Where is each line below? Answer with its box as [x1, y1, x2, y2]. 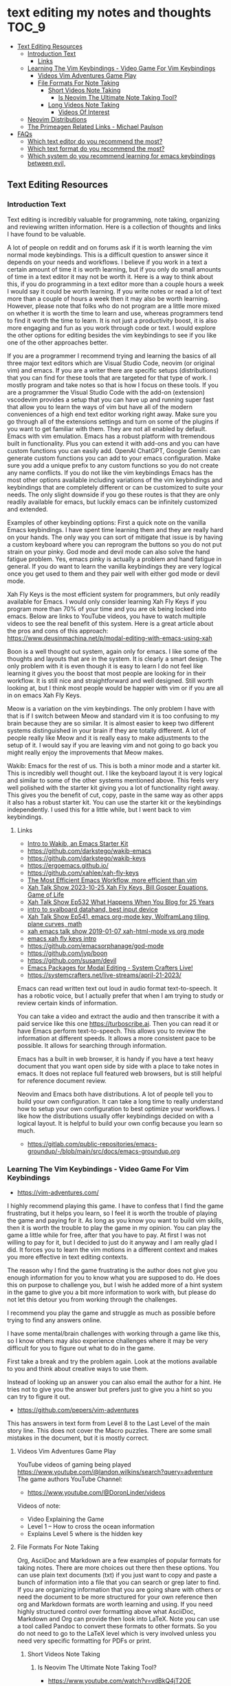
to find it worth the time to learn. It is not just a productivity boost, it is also [7, 316, 218, 325]
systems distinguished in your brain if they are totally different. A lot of [7, 726, 206, 734]
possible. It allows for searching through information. [16, 1041, 167, 1049]
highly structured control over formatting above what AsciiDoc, [16, 1607, 196, 1615]
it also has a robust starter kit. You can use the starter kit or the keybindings [7, 798, 222, 806]
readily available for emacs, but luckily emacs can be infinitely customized [7, 497, 218, 506]
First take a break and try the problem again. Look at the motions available [7, 1357, 218, 1366]
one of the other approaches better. [7, 338, 109, 347]
